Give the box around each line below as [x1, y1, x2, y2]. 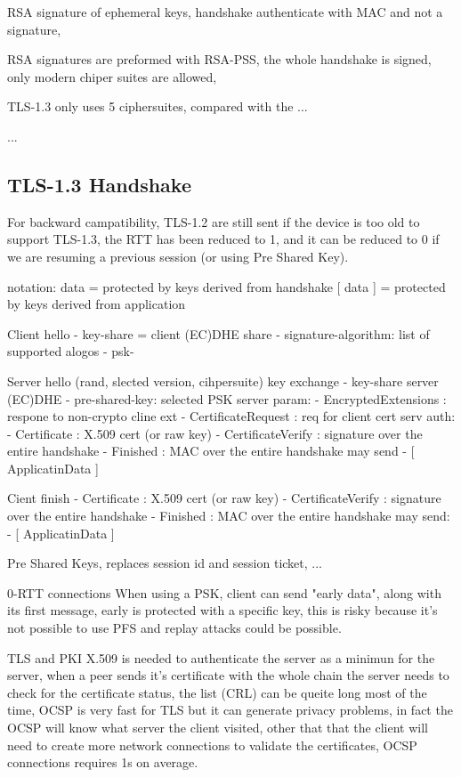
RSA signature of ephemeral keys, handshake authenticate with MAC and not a [7, 3, 443, 20]
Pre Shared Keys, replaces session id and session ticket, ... [7, 554, 323, 572]
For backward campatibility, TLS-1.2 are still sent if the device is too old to [7, 212, 420, 231]
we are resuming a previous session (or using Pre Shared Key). [7, 247, 349, 265]
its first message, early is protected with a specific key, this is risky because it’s [7, 601, 438, 619]
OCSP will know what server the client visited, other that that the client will [7, 718, 428, 737]
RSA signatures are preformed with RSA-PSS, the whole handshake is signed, [7, 50, 432, 69]
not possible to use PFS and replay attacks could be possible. [7, 619, 342, 637]
